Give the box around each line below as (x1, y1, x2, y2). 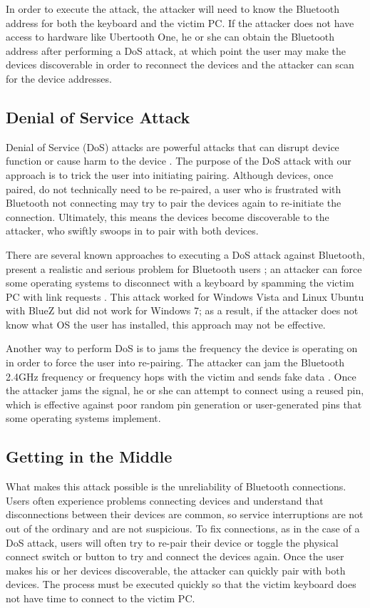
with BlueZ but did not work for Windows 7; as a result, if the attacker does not (6, 303, 359, 318)
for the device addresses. (6, 71, 112, 86)
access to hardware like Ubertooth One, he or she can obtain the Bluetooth (6, 29, 335, 44)
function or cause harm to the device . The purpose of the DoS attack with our (6, 153, 351, 168)
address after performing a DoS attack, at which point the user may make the (6, 43, 346, 58)
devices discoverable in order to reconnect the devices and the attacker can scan (6, 57, 354, 72)
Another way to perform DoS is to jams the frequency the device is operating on (6, 341, 358, 356)
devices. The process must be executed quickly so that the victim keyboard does (6, 577, 356, 592)
